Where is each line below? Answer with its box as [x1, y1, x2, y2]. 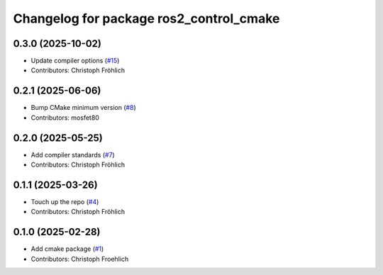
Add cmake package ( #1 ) [30, 245, 104, 253]
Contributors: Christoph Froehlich [30, 254, 129, 263]
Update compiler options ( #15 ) [30, 57, 120, 65]
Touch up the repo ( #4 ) [30, 197, 99, 206]
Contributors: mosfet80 [30, 113, 99, 122]
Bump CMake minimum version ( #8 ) [30, 103, 136, 112]
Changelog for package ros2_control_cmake [13, 11, 280, 26]
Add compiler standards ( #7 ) [30, 150, 115, 159]
